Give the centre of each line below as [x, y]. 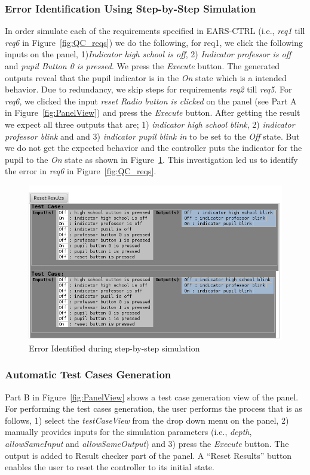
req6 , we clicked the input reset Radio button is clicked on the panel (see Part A [151, 101]
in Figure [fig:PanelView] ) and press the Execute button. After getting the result [153, 112]
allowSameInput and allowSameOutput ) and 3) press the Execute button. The [147, 443]
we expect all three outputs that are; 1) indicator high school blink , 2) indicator [150, 124]
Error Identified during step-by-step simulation [114, 348]
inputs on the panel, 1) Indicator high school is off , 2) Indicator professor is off [148, 54]
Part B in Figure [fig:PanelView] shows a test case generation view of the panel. [152, 397]
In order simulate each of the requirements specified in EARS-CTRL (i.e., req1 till [155, 31]
